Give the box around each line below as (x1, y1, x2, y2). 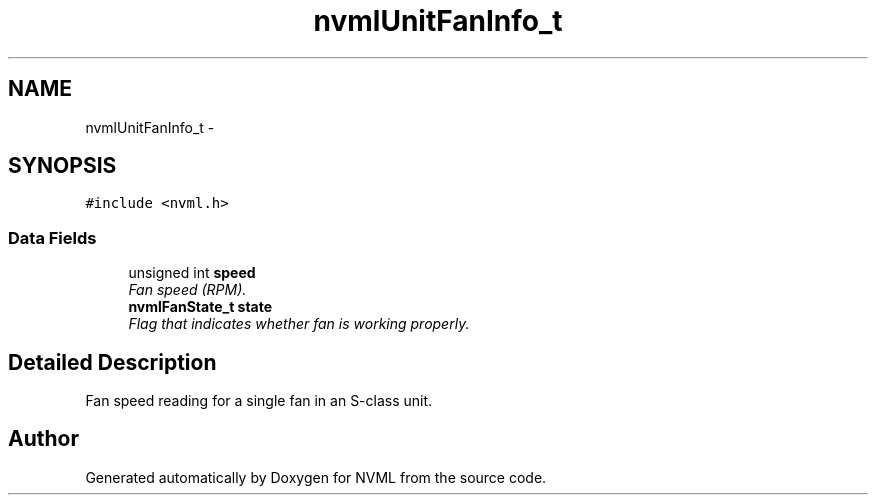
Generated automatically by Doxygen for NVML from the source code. (85, 468, 547, 486)
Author (8, 426, 79, 452)
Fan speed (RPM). (128, 281, 247, 299)
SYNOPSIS (8, 153, 117, 179)
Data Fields (8, 227, 97, 248)
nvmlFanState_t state (128, 298, 273, 316)
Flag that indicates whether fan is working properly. (128, 315, 470, 333)
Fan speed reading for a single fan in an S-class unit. (85, 392, 433, 410)
